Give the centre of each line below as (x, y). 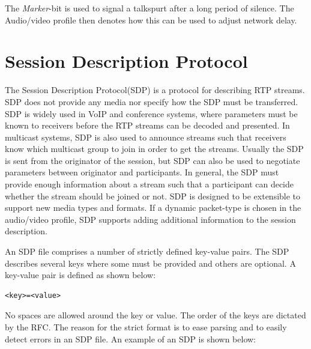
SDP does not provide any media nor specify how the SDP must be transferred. (152, 101)
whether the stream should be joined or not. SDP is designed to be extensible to (153, 196)
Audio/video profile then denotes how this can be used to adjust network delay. (151, 20)
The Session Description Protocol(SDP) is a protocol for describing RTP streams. (155, 90)
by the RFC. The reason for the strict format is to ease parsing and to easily (146, 327)
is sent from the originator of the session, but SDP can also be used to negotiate (152, 160)
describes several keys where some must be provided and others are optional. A (150, 263)
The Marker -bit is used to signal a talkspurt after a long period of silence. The (149, 8)
